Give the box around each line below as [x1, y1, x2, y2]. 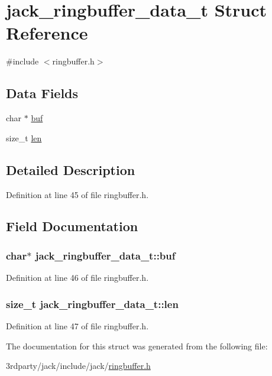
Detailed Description [6, 160, 135, 179]
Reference [6, 21, 88, 45]
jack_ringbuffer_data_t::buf [35, 248, 176, 262]
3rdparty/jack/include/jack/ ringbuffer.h [6, 359, 151, 372]
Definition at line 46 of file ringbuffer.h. [6, 271, 149, 284]
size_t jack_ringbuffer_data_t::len [6, 296, 179, 311]
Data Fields [6, 84, 79, 102]
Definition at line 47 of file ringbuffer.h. [6, 319, 149, 332]
